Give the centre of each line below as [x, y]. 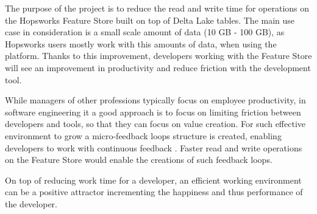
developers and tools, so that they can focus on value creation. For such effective [155, 124]
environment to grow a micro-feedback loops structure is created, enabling [143, 135]
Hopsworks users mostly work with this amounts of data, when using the [141, 43]
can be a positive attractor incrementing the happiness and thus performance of [154, 192]
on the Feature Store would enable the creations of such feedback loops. [139, 160]
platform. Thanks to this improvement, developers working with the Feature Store [158, 56]
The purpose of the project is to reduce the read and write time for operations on [157, 8]
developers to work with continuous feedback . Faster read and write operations [154, 147]
